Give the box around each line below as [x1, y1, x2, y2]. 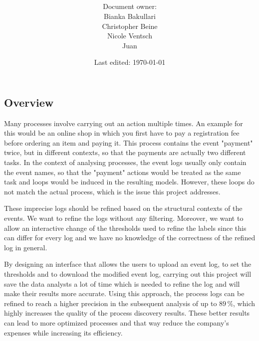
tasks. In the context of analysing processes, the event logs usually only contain [4, 157, 247, 168]
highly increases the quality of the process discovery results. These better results [4, 308, 250, 318]
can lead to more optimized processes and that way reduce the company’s [4, 317, 229, 328]
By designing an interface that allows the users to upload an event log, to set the [4, 259, 252, 269]
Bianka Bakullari [104, 10, 156, 21]
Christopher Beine [102, 20, 158, 31]
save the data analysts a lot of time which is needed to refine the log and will [4, 278, 240, 289]
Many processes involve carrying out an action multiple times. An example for [4, 118, 243, 128]
